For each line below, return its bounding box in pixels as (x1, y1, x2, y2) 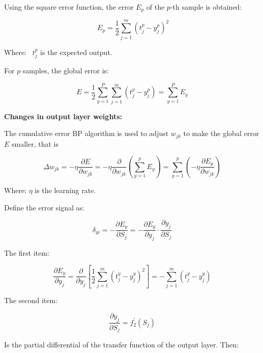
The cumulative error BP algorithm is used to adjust (4, 128, 169, 139)
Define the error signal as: (4, 202, 84, 212)
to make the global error (183, 128, 259, 139)
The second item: (4, 295, 58, 306)
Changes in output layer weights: (4, 111, 122, 121)
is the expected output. (40, 46, 112, 57)
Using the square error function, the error (4, 2, 134, 12)
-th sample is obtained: (170, 2, 242, 12)
